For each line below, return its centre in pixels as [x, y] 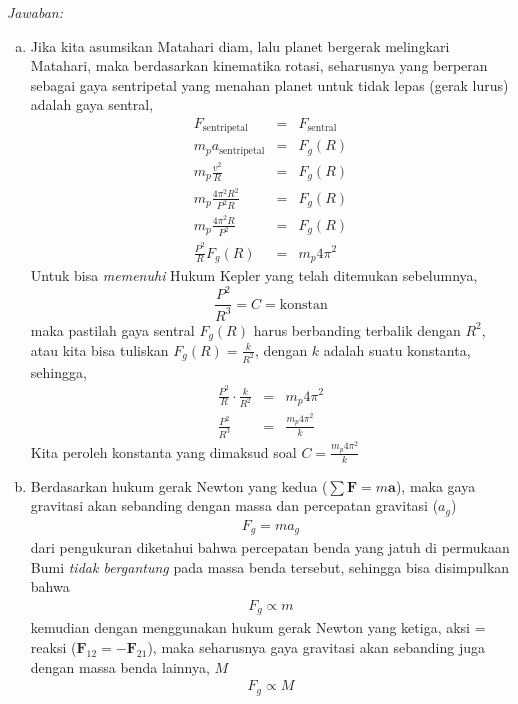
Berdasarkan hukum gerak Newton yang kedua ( [179, 485]
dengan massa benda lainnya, [120, 666]
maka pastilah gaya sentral [112, 329]
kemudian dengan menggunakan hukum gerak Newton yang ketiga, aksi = [258, 627]
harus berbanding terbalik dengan [357, 329]
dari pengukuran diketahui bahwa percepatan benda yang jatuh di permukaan [270, 547]
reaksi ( [53, 647]
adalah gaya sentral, [92, 104]
